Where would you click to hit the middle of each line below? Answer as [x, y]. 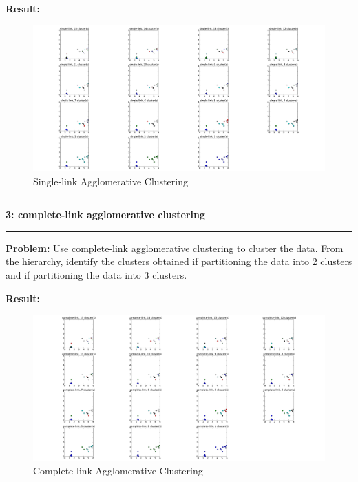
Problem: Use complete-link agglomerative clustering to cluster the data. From [175, 248]
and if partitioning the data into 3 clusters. [96, 274]
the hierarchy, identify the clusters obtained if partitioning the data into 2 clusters [179, 261]
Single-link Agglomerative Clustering [110, 181]
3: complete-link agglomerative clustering [105, 214]
